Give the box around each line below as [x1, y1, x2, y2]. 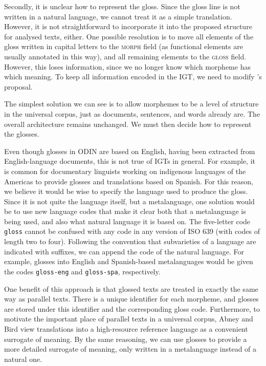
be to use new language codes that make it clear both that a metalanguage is [4, 206, 246, 217]
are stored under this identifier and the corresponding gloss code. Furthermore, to [4, 303, 260, 314]
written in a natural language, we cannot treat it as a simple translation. [4, 11, 232, 21]
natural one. [4, 353, 42, 364]
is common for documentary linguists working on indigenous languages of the [4, 165, 246, 176]
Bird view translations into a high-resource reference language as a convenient [4, 323, 248, 334]
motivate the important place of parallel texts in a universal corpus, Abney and [4, 313, 253, 324]
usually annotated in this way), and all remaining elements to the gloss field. [4, 51, 247, 61]
